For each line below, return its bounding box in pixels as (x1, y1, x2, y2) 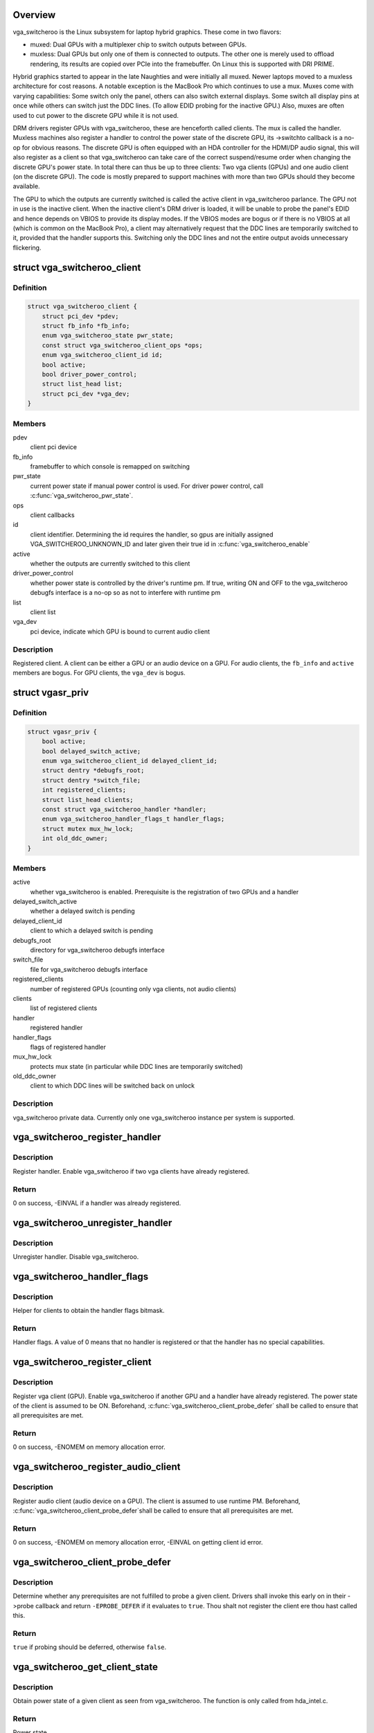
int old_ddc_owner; (42, 835, 109, 842)
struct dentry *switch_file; (42, 776, 141, 784)
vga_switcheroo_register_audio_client (12, 1461, 181, 1473)
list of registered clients (30, 1004, 98, 1012)
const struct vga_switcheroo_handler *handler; (42, 805, 207, 813)
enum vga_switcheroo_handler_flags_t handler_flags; (42, 815, 225, 823)
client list (30, 607, 56, 616)
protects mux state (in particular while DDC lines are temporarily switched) (30, 1062, 243, 1070)
